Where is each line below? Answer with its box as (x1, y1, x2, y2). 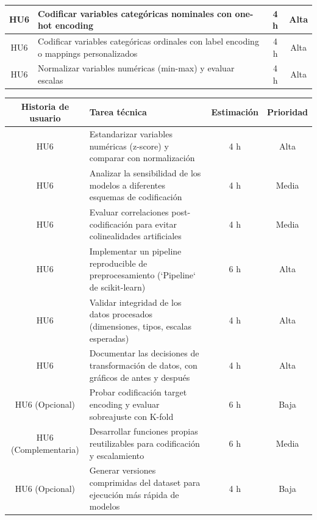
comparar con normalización (89, 151, 195, 164)
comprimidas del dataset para (89, 476, 201, 489)
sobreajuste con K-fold (89, 410, 174, 422)
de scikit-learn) (89, 280, 146, 293)
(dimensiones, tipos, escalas (89, 319, 191, 332)
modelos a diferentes (89, 178, 165, 191)
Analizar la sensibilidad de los (89, 167, 201, 179)
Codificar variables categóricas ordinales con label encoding (38, 34, 259, 47)
